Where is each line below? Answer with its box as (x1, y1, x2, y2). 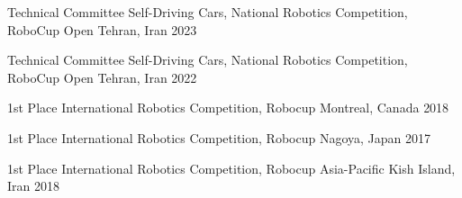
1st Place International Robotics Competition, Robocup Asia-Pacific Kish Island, (7, 158, 456, 177)
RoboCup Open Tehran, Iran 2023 (7, 20, 197, 39)
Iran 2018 (7, 176, 59, 195)
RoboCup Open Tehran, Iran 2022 (7, 67, 197, 86)
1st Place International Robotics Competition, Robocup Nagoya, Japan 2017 (7, 128, 431, 147)
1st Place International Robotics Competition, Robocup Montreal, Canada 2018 (7, 98, 449, 117)
